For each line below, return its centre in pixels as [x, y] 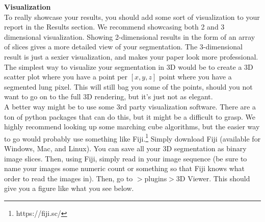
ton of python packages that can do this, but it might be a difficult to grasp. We [130, 116]
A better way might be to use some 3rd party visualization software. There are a [130, 106]
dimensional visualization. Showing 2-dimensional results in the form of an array [130, 36]
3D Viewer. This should [213, 178]
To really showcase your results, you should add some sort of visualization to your [132, 17]
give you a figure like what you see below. [69, 188]
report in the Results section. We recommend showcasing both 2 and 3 [114, 27]
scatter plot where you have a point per [66, 77]
